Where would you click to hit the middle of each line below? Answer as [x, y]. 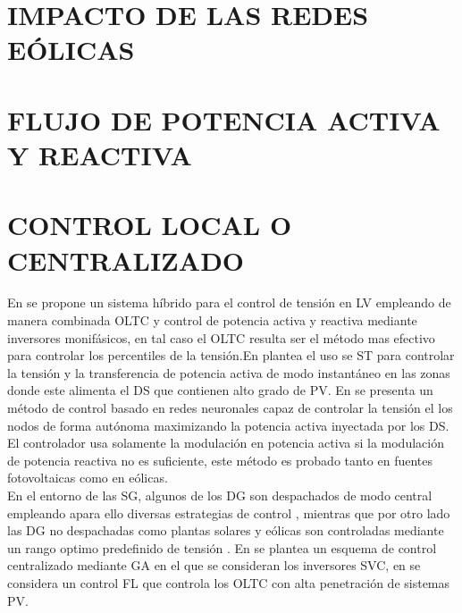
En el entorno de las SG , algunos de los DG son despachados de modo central [220, 495]
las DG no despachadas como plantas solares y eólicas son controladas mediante [226, 530]
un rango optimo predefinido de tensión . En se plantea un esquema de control [222, 547]
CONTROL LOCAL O [150, 225]
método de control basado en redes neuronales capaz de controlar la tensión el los [230, 407]
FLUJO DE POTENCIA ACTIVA [224, 119]
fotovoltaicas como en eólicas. [88, 478]
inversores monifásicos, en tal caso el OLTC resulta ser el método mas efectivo [221, 337]
